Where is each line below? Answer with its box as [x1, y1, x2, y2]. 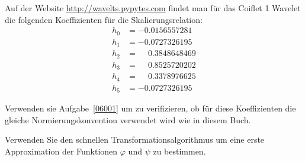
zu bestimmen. [153, 144, 206, 157]
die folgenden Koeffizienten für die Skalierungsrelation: [5, 13, 203, 25]
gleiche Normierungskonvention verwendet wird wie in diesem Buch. [5, 113, 251, 126]
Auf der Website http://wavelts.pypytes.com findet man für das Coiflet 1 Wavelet [5, 2, 301, 14]
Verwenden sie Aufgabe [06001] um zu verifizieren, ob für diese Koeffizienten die [5, 102, 296, 114]
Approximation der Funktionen [5, 144, 118, 157]
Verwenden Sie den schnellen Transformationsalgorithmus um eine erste [5, 133, 265, 146]
